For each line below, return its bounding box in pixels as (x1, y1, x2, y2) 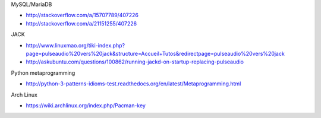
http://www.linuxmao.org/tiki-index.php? (26, 42, 125, 49)
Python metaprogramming (11, 69, 75, 76)
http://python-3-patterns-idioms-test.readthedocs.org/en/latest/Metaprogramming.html (26, 80, 241, 87)
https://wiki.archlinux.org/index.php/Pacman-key (26, 101, 146, 109)
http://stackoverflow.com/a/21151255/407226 (26, 20, 137, 27)
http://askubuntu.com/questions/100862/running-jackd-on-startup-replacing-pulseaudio (26, 58, 244, 65)
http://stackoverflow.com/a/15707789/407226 (26, 12, 139, 19)
